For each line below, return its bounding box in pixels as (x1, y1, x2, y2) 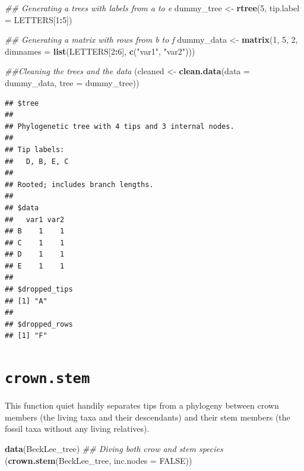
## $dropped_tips (5, 285, 73, 294)
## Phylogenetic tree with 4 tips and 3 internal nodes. (5, 122, 235, 131)
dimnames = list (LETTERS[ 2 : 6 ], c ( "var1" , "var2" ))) (5, 45, 195, 57)
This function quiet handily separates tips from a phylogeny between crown (5, 399, 279, 412)
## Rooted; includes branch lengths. (5, 180, 154, 189)
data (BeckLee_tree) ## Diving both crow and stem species (5, 442, 223, 455)
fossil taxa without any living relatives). (5, 422, 150, 435)
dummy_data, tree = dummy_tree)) (5, 76, 140, 88)
